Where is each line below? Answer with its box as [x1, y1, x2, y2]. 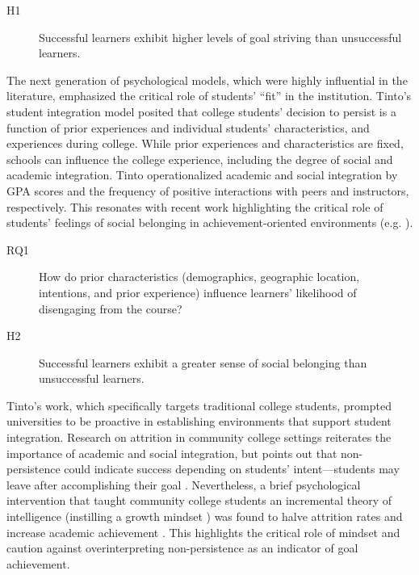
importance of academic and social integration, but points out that [6, 444, 337, 461]
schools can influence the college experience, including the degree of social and [6, 150, 393, 167]
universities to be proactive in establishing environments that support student [6, 413, 392, 430]
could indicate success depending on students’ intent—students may [64, 460, 400, 477]
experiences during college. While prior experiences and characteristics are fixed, [6, 135, 404, 152]
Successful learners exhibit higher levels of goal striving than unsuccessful [39, 28, 402, 45]
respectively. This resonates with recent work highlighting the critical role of [6, 198, 383, 215]
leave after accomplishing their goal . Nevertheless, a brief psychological [6, 476, 361, 493]
